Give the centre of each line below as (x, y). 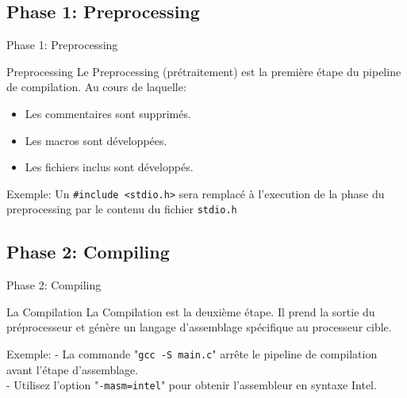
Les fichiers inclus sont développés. (109, 167)
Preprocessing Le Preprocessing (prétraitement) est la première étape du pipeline (204, 71)
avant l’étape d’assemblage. (73, 369)
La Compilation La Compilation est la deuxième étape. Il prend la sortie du (191, 311)
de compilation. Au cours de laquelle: (96, 87)
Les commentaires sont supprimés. (108, 113)
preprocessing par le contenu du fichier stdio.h (122, 209)
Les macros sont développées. (96, 140)
